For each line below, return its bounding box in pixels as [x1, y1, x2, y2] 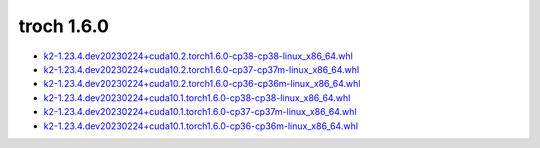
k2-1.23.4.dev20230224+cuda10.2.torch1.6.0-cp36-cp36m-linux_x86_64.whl [43, 78, 361, 90]
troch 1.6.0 [18, 15, 110, 37]
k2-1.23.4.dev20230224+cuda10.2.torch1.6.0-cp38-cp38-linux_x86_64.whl [43, 50, 354, 62]
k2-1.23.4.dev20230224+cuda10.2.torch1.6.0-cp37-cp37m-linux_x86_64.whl [43, 63, 360, 75]
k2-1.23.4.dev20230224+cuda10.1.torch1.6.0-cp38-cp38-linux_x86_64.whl [43, 91, 351, 104]
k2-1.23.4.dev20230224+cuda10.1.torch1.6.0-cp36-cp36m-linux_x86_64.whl [43, 120, 359, 132]
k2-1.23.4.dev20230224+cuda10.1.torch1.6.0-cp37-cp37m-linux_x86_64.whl [43, 106, 357, 118]
